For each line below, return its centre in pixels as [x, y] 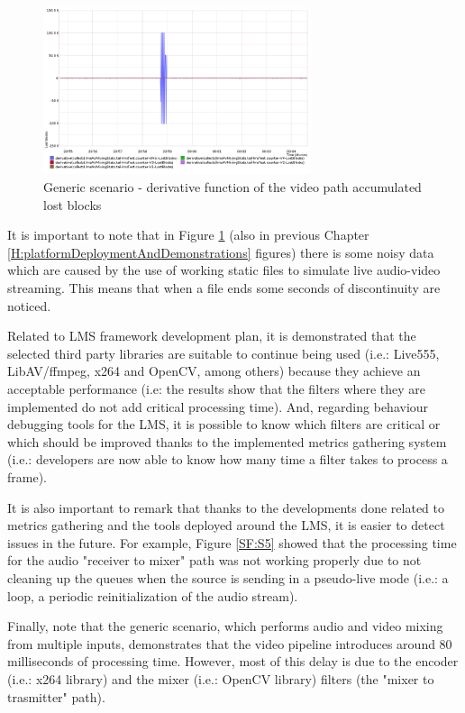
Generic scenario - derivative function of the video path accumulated [232, 187]
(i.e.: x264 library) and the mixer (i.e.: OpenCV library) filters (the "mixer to [221, 678]
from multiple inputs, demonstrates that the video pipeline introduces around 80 [230, 643]
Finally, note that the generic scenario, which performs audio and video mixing [225, 626]
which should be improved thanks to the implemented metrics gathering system [227, 441]
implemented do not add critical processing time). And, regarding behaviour [218, 406]
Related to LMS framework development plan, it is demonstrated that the [212, 336]
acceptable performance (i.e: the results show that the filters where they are [217, 389]
